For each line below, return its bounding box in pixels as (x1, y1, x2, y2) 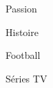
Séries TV (6, 71, 47, 85)
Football (6, 48, 41, 62)
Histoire (6, 24, 39, 39)
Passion (6, 1, 37, 15)
